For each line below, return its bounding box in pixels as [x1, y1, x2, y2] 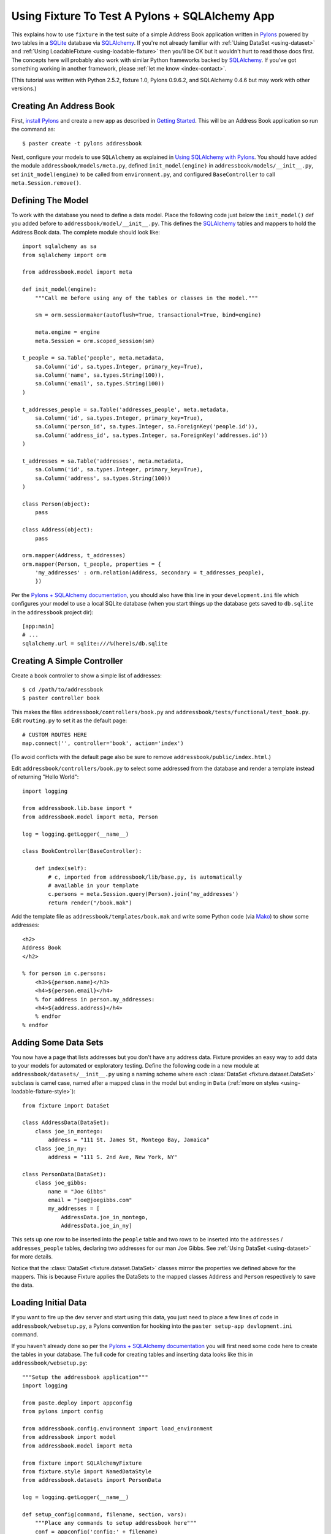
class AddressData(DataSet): [22, 1119, 110, 1126]
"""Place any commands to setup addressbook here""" [34, 1519, 197, 1527]
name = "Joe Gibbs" [48, 1188, 107, 1195]
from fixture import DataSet [22, 1102, 110, 1109]
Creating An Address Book [11, 101, 115, 111]
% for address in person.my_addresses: [34, 996, 155, 1003]
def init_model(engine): [22, 286, 97, 293]
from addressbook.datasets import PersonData [22, 1476, 162, 1484]
